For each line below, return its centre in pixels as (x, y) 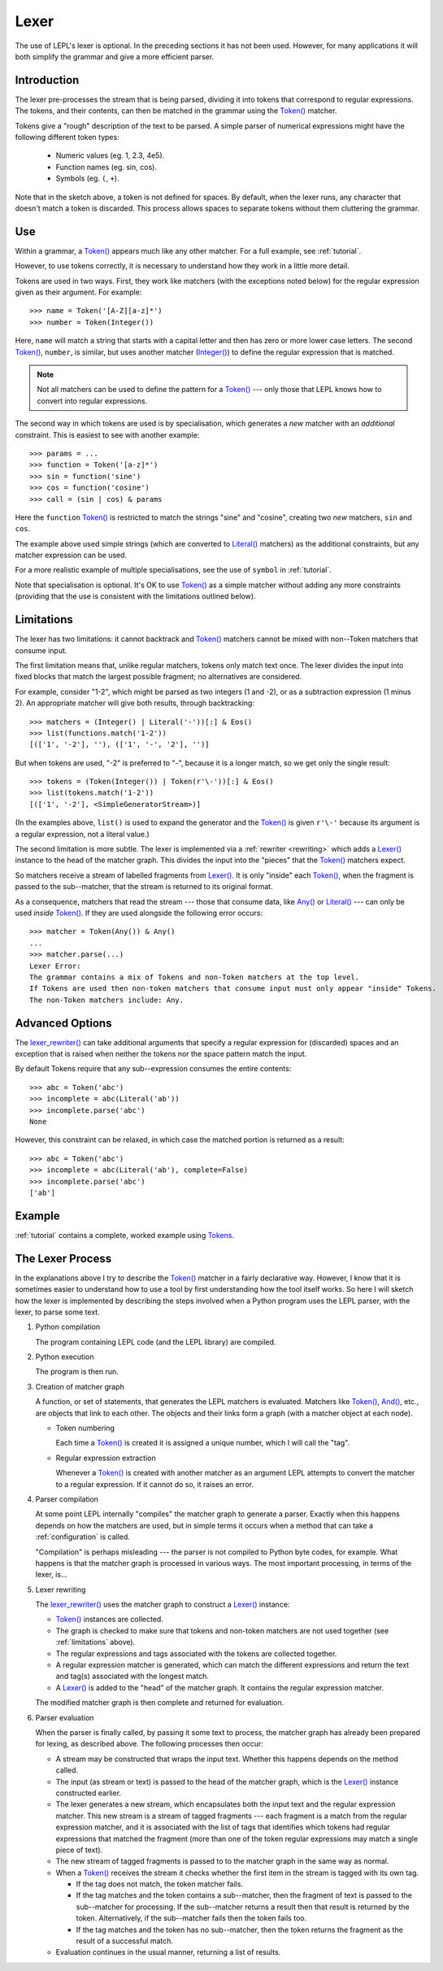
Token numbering (85, 1428)
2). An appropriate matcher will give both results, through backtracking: (135, 703)
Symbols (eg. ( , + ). (87, 178)
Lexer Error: (55, 966)
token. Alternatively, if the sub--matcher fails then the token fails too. (191, 1918)
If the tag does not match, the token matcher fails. (160, 1884)
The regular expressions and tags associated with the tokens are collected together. (196, 1653)
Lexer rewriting (61, 1589)
